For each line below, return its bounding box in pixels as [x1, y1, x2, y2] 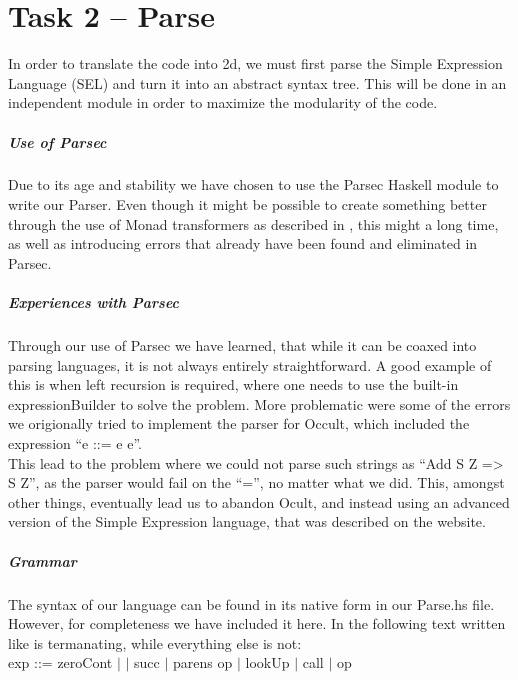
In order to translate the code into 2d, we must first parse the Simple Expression [8, 53, 503, 74]
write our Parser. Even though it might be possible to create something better [8, 194, 487, 215]
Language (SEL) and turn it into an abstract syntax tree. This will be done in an [8, 72, 507, 93]
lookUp [245, 652, 290, 673]
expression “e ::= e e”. [8, 432, 142, 453]
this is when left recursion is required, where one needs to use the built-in [8, 374, 459, 395]
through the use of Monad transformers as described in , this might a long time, [8, 213, 499, 234]
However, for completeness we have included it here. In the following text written [8, 613, 506, 634]
